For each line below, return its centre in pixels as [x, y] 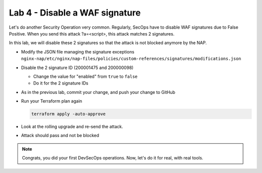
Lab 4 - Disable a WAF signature [75, 13]
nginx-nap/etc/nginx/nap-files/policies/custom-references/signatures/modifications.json [131, 59]
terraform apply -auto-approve [69, 114]
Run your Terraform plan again [52, 101]
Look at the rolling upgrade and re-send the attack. [72, 127]
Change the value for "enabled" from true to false [85, 76]
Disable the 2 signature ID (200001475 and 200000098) [77, 68]
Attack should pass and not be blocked [60, 136]
